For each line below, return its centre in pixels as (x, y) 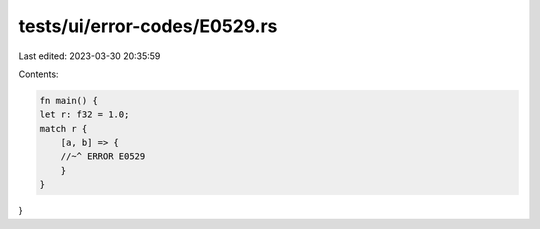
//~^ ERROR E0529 (103, 156)
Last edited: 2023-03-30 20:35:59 (89, 56)
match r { (63, 128)
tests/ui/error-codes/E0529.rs (148, 26)
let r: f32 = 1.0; (84, 114)
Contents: (38, 74)
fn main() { (69, 100)
